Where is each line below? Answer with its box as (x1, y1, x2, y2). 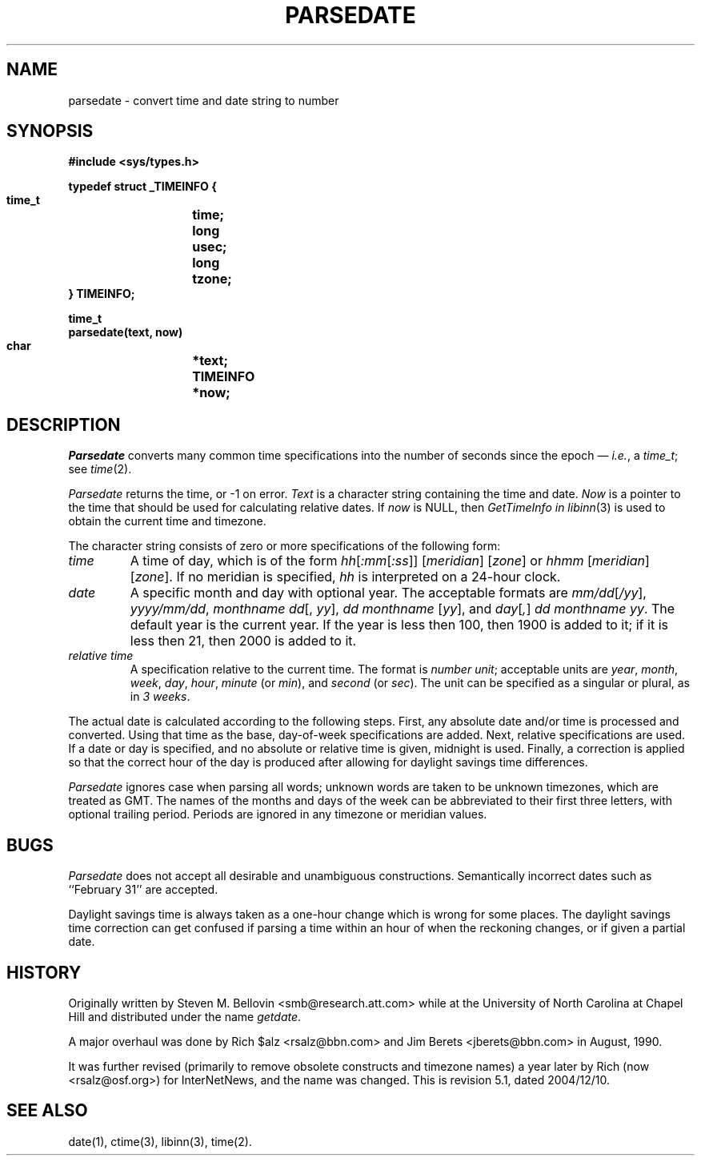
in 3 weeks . (130, 690, 190, 704)
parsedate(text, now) (68, 325, 183, 340)
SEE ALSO (6, 1100, 88, 1121)
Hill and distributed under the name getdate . (68, 1009, 302, 1023)
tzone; (192, 271, 232, 287)
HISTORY (6, 962, 82, 983)
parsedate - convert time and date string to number (68, 93, 339, 107)
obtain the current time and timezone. (68, 514, 266, 529)
